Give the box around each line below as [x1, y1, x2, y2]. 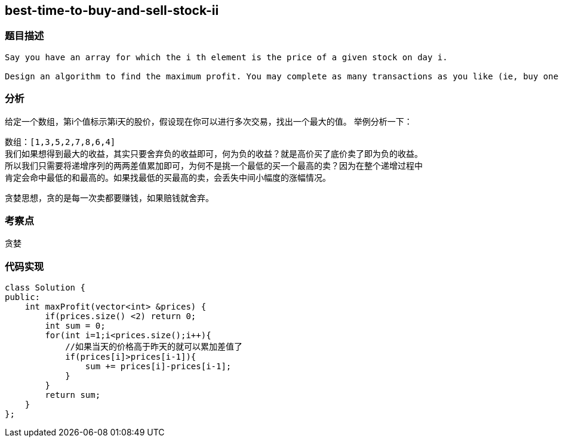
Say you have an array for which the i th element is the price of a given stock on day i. [5, 52, 448, 62]
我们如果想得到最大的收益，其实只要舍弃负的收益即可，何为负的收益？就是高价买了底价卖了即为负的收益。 [5, 149, 423, 159]
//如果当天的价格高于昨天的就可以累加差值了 [65, 342, 243, 352]
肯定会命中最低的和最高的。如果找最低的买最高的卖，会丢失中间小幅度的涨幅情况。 [5, 172, 331, 183]
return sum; [45, 390, 101, 400]
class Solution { [5, 283, 85, 293]
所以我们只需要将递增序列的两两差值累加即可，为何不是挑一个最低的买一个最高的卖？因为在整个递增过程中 [5, 160, 423, 171]
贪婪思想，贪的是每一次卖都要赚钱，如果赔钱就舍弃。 [5, 192, 214, 203]
